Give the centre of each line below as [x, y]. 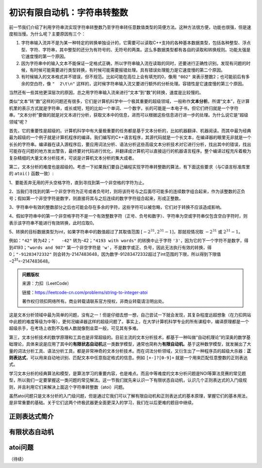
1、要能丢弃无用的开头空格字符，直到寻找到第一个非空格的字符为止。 [78, 183]
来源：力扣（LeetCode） [47, 284]
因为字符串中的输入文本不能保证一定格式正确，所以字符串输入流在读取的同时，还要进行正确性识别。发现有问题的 [134, 63]
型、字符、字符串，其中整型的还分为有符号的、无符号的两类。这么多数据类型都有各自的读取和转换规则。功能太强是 [136, 50]
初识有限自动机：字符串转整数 [69, 13]
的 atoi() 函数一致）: [31, 174]
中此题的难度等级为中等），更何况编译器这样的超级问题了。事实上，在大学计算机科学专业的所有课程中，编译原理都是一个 [129, 321]
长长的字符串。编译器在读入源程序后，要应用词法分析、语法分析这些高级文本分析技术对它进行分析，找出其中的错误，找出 [130, 144]
